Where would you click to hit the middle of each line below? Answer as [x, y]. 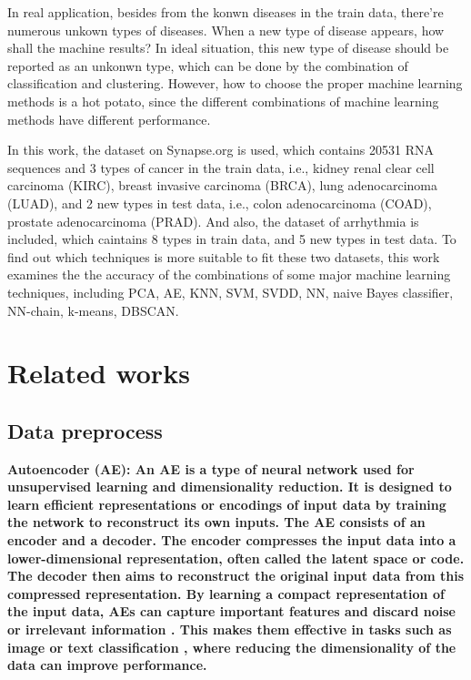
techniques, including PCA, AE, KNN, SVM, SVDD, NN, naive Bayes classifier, [230, 292]
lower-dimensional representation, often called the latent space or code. [236, 558]
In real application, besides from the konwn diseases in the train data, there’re [225, 12]
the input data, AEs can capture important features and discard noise [231, 611]
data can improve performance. [107, 665]
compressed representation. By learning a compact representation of [226, 593]
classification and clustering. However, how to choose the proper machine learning [235, 83]
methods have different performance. [109, 119]
